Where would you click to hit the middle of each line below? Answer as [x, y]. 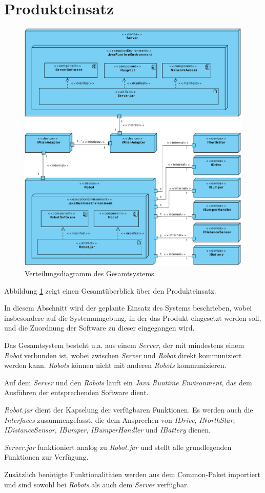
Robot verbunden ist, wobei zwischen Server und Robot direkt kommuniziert [123, 355]
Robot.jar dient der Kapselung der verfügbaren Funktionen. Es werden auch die [129, 409]
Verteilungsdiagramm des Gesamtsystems [89, 273]
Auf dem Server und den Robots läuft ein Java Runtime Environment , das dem [128, 382]
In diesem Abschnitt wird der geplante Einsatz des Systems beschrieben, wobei [128, 308]
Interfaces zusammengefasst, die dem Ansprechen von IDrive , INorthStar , [120, 419]
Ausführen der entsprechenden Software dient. [76, 392]
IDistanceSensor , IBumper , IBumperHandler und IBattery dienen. [108, 430]
